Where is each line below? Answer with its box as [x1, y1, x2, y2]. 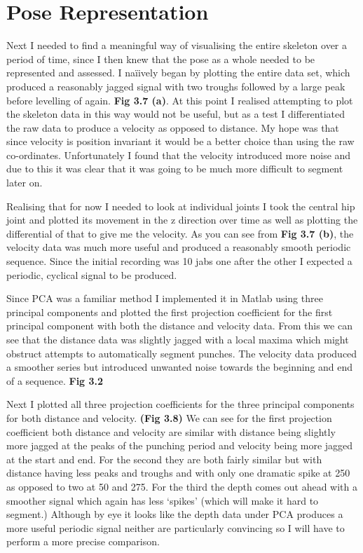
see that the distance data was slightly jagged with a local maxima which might [6, 332, 349, 346]
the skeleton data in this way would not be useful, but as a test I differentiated [6, 107, 345, 121]
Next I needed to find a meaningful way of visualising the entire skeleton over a [6, 38, 348, 53]
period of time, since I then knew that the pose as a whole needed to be [6, 51, 315, 66]
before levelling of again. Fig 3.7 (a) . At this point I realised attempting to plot [6, 93, 353, 107]
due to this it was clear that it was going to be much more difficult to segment [6, 161, 343, 176]
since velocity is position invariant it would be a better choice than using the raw [6, 134, 355, 149]
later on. [6, 175, 43, 190]
